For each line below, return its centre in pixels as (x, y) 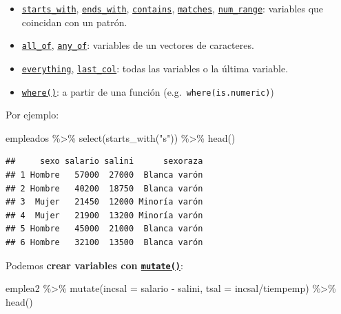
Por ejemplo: (32, 115)
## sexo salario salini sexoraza (104, 161)
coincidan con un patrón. (74, 22)
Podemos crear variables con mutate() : (94, 265)
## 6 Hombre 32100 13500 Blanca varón (104, 242)
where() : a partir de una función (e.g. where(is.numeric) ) (148, 91)
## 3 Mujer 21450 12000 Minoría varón (104, 202)
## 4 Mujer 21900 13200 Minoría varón (104, 215)
